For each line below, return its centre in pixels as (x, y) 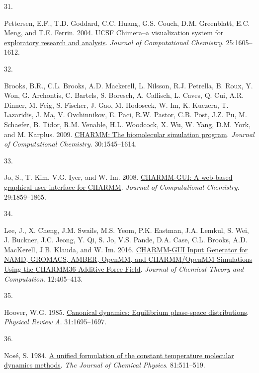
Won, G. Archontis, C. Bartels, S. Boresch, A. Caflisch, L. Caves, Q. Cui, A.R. (124, 95)
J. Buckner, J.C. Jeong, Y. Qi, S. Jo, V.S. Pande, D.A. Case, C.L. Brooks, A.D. (126, 240)
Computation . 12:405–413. (43, 278)
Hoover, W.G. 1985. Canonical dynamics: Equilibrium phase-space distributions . (127, 312)
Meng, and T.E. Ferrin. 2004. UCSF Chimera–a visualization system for (114, 33)
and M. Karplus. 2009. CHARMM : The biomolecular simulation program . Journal (129, 134)
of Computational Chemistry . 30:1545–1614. (71, 144)
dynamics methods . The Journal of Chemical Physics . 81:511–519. (105, 365)
